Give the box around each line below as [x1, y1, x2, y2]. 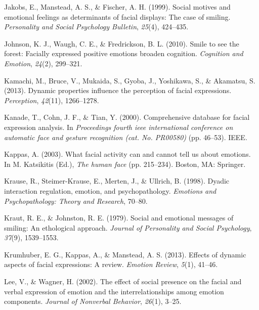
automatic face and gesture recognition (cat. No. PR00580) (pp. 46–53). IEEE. [4, 131, 247, 142]
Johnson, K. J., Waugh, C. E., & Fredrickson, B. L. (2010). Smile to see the [4, 38, 239, 49]
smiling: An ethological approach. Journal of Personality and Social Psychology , [4, 222, 252, 233]
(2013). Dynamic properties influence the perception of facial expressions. [4, 85, 232, 96]
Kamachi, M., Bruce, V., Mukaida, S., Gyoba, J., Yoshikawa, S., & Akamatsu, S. [4, 75, 255, 85]
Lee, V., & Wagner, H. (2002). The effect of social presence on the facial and [4, 276, 242, 287]
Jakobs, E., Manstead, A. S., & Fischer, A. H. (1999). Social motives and [4, 2, 231, 12]
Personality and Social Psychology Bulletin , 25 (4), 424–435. [4, 21, 189, 32]
